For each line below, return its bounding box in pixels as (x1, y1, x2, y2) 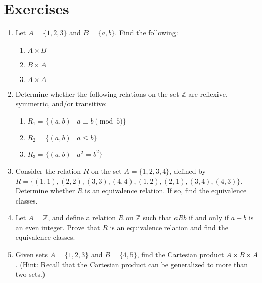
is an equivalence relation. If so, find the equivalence (85, 185, 247, 196)
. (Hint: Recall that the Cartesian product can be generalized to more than (15, 259, 248, 269)
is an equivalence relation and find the (110, 222, 228, 232)
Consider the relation (15, 165, 81, 176)
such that (143, 212, 172, 223)
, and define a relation (48, 212, 116, 223)
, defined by (169, 165, 206, 176)
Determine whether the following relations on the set (15, 88, 179, 99)
